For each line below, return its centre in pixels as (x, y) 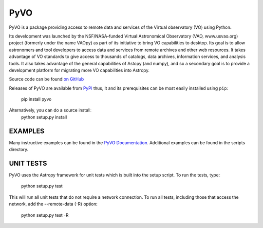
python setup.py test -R (45, 215)
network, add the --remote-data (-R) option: (53, 204)
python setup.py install (44, 117)
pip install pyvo (36, 99)
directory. (19, 150)
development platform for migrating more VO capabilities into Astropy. (79, 70)
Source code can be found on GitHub (47, 79)
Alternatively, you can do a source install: (50, 110)
